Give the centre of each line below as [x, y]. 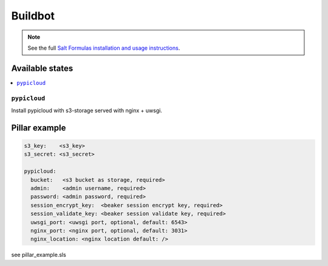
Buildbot [33, 16]
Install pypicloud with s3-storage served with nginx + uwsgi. [87, 110]
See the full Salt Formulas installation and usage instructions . [104, 48]
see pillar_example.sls [39, 255]
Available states [42, 68]
